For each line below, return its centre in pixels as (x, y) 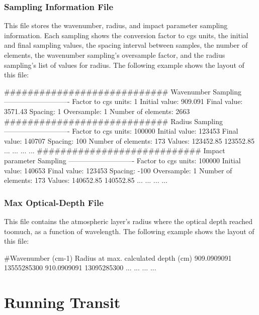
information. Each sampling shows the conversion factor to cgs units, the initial (126, 35)
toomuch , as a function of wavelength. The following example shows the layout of (129, 231)
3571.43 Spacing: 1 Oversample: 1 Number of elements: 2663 (97, 111)
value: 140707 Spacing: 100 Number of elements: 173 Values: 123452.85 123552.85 (129, 140)
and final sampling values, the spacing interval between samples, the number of (126, 45)
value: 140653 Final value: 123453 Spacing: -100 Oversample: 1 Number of (118, 170)
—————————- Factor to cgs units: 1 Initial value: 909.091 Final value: (123, 101)
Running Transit (62, 302)
